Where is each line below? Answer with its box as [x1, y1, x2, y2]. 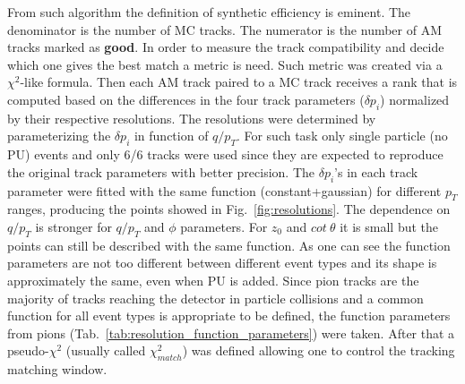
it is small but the [340, 217, 439, 235]
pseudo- [7, 341, 49, 360]
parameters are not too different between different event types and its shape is [7, 253, 437, 272]
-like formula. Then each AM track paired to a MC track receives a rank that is [20, 73, 458, 91]
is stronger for [35, 217, 112, 235]
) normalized [380, 90, 450, 108]
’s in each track [334, 162, 418, 181]
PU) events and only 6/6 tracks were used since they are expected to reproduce [7, 145, 443, 164]
